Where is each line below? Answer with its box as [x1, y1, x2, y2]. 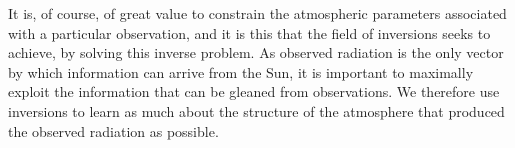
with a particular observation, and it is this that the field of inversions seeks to [8, 22, 491, 43]
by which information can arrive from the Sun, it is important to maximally [8, 61, 474, 82]
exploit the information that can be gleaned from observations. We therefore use [8, 81, 500, 102]
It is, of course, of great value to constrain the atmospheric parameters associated [8, 3, 507, 23]
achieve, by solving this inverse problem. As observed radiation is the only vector [8, 42, 504, 63]
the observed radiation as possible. [8, 120, 219, 141]
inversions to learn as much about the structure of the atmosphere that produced [8, 100, 505, 121]
